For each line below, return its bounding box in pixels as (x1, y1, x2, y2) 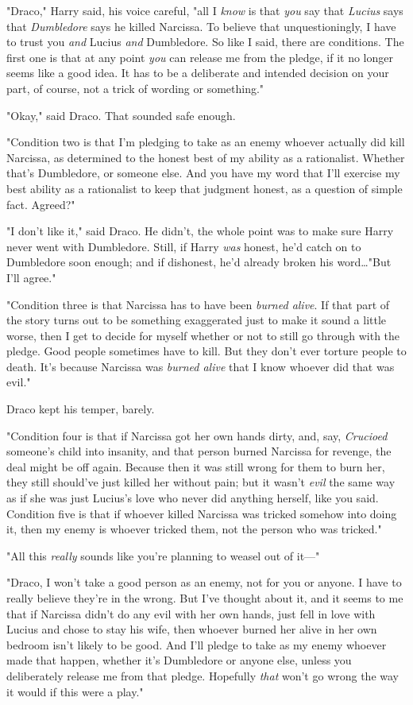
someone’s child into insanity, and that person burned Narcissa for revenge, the (6, 443, 392, 459)
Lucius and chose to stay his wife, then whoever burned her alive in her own (6, 621, 377, 637)
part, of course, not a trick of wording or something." (6, 79, 264, 96)
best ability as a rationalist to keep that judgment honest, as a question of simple (6, 180, 403, 196)
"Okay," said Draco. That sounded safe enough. (6, 107, 236, 123)
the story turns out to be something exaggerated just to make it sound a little (6, 312, 387, 328)
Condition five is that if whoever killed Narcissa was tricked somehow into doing (6, 505, 397, 521)
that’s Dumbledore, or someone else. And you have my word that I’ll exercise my (6, 165, 400, 181)
